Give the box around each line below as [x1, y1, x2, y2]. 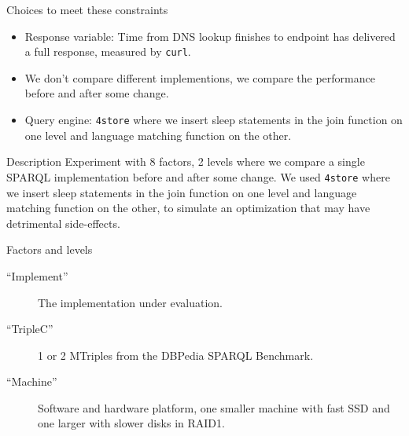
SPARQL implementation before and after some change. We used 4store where [6, 168, 390, 185]
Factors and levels [6, 241, 93, 258]
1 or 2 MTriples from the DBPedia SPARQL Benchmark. [38, 346, 314, 363]
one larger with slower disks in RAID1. [38, 415, 225, 431]
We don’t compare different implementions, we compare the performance [24, 69, 375, 86]
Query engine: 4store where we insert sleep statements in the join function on [24, 112, 403, 128]
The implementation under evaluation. [38, 294, 223, 310]
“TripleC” [6, 321, 53, 337]
